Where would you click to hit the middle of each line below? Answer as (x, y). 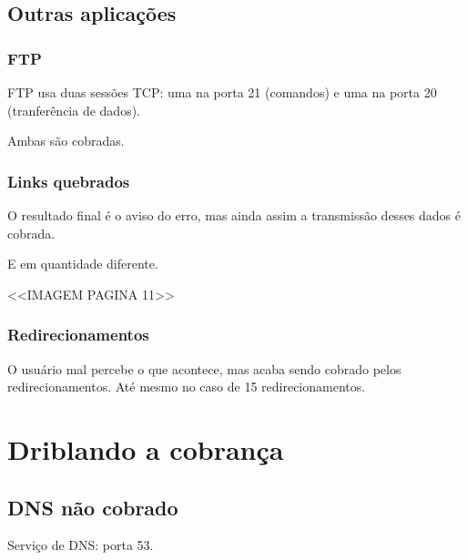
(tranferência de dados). (74, 110)
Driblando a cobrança (146, 448)
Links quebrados (69, 181)
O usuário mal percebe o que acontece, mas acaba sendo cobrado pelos (204, 368)
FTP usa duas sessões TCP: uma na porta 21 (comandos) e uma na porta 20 (222, 92)
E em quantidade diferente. (83, 264)
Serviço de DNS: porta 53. (81, 545)
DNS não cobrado (93, 507)
